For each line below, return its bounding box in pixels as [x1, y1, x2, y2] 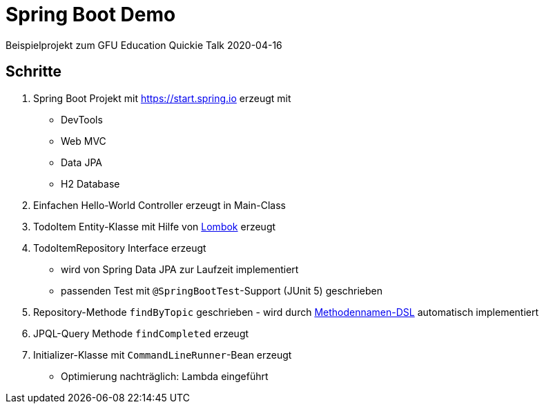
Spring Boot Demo [6, 3, 176, 26]
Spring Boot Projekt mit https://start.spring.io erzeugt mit [33, 92, 291, 104]
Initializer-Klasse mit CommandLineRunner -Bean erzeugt [33, 348, 292, 361]
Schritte [6, 63, 61, 81]
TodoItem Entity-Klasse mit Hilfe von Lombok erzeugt [33, 220, 276, 232]
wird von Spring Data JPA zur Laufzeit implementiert [61, 263, 299, 275]
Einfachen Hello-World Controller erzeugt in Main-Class [33, 199, 286, 211]
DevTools [61, 113, 103, 126]
